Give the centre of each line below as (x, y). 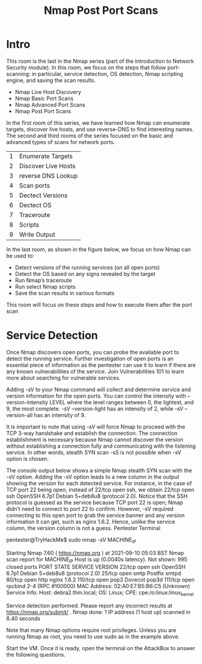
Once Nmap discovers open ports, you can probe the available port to (93, 352)
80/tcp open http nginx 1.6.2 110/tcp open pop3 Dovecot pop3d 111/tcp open (100, 580)
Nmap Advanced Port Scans (50, 105)
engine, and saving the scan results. (51, 80)
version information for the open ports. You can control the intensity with (96, 396)
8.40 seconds (23, 619)
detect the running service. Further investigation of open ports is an (90, 359)
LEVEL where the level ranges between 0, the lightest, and (121, 402)
